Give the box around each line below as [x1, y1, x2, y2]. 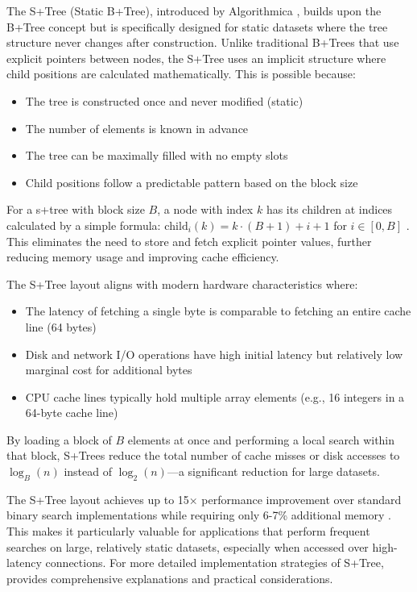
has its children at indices [266, 201, 393, 218]
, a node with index [157, 201, 254, 218]
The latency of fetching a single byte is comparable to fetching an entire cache [25, 302, 411, 319]
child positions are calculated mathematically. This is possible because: [6, 65, 356, 82]
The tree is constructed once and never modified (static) [25, 92, 303, 109]
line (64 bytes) [25, 318, 97, 335]
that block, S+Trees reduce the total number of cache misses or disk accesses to [6, 447, 400, 464]
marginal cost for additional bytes [25, 361, 192, 378]
